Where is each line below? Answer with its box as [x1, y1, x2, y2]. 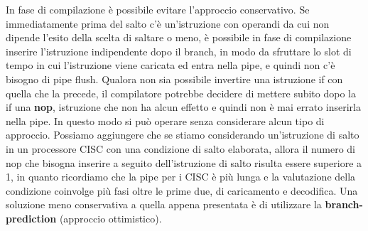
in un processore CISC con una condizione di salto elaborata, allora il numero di [6, 141, 355, 156]
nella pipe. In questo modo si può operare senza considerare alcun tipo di [6, 113, 325, 128]
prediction [6, 210, 57, 225]
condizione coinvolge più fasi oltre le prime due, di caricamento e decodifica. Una [6, 183, 358, 198]
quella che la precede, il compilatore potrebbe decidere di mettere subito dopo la [6, 85, 356, 100]
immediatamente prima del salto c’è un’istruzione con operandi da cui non [6, 16, 330, 31]
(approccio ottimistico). [59, 210, 162, 225]
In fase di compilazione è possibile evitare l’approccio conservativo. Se [6, 2, 310, 16]
